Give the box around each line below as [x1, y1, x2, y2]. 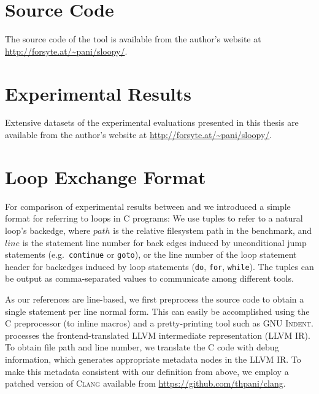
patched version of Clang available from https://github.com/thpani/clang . [5, 377, 286, 390]
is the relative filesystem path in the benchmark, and [113, 223, 312, 236]
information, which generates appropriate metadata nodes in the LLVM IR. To [5, 353, 301, 365]
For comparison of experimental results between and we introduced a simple [5, 199, 291, 212]
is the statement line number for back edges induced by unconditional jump [22, 236, 307, 249]
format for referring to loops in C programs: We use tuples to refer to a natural [5, 212, 303, 225]
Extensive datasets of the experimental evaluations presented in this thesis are [5, 116, 299, 129]
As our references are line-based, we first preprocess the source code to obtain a [5, 293, 304, 306]
